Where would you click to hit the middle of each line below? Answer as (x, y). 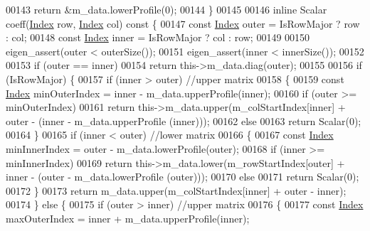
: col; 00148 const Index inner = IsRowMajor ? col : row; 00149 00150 (158, 37)
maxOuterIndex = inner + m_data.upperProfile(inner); (128, 218)
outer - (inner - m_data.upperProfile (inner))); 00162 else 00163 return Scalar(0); (184, 120)
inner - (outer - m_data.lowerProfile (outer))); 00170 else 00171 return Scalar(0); (183, 177)
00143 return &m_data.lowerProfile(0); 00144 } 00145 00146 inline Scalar (166, 9)
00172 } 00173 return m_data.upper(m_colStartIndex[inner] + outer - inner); (176, 190)
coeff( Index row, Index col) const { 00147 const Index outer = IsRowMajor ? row (183, 23)
